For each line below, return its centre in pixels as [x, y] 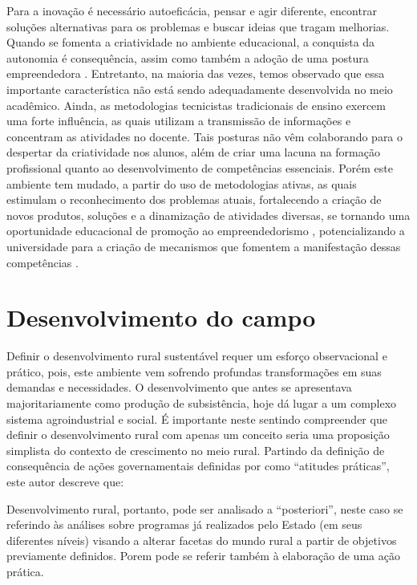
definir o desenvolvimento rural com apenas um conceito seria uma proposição [198, 435]
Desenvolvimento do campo [161, 317]
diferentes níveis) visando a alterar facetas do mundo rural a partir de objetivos [202, 540]
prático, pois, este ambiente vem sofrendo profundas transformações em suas [194, 371]
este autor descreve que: [65, 481]
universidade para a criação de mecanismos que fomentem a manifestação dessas [204, 246]
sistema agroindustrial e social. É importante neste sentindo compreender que [197, 418]
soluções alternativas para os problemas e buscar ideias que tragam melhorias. [198, 26]
